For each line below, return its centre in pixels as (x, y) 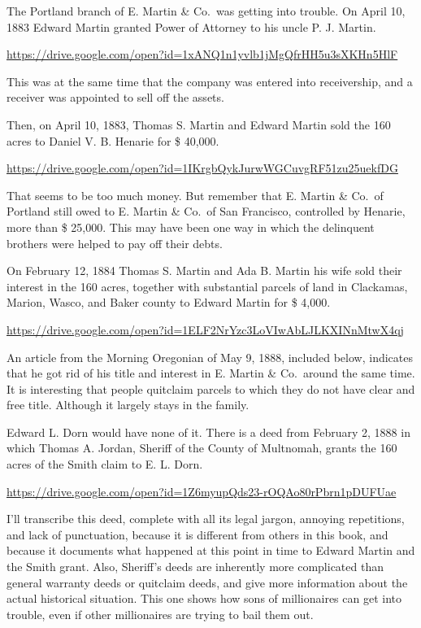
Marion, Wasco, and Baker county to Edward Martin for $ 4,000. (169, 302)
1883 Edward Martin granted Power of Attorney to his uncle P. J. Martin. (191, 26)
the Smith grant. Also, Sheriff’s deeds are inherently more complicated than (195, 567)
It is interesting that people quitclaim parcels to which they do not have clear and (211, 388)
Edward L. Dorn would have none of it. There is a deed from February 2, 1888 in (208, 432)
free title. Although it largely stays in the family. (128, 405)
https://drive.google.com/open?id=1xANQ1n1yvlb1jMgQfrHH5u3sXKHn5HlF (202, 54)
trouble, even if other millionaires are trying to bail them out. (160, 614)
